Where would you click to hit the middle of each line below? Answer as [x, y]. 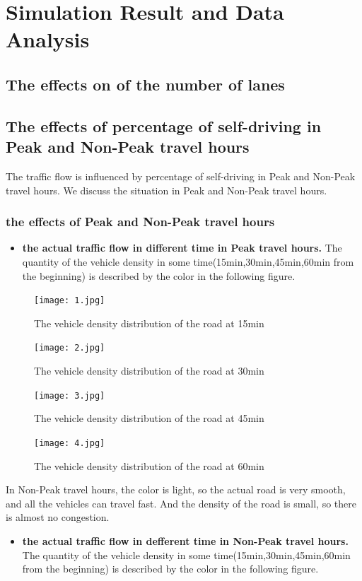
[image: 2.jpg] [70, 348]
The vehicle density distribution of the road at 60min [149, 465]
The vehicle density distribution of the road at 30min [149, 371]
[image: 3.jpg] [70, 395]
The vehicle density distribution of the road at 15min [149, 323]
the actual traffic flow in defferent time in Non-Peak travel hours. [185, 540]
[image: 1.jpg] [70, 301]
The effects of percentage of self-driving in [164, 125]
